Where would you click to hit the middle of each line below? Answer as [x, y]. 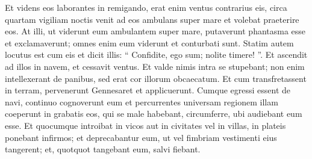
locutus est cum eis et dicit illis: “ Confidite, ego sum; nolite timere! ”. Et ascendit [156, 55]
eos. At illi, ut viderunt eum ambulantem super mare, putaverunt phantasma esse [155, 31]
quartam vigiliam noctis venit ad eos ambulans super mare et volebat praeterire [152, 19]
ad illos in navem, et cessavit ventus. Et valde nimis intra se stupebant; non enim [155, 66]
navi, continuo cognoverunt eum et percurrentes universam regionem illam [142, 101]
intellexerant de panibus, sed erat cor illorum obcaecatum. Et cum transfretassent [156, 78]
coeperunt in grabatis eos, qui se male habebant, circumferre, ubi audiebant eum [154, 114]
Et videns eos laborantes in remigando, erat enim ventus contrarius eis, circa [146, 7]
